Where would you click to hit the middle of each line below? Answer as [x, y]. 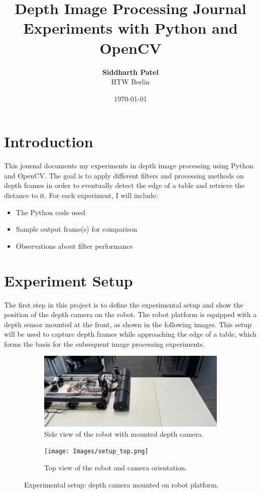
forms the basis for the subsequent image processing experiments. [104, 343]
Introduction [49, 141]
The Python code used [50, 212]
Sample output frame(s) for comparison [77, 229]
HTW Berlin [130, 82]
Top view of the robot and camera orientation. [116, 468]
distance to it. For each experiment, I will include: [81, 195]
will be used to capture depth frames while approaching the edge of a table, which [130, 334]
